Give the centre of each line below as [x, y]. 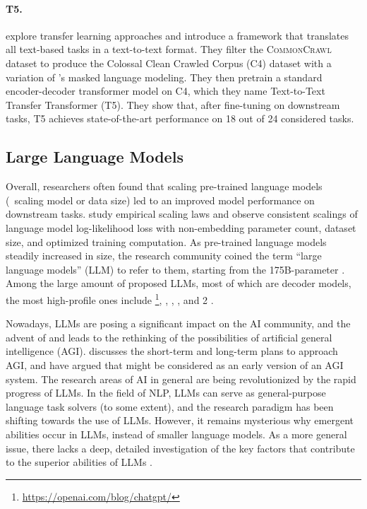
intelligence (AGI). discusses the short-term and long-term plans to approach [172, 351]
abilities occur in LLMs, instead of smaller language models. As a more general [176, 434]
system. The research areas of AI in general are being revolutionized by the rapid [181, 379]
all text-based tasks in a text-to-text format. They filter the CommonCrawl [169, 49]
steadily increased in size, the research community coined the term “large [164, 256]
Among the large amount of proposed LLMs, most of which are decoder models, [179, 283]
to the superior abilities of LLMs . [79, 462]
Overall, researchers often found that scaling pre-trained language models [164, 186]
